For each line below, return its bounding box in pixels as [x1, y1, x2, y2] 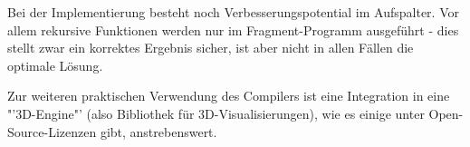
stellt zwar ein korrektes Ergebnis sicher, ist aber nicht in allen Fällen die [7, 38, 414, 57]
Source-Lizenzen [7, 122, 97, 141]
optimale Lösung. [7, 55, 103, 74]
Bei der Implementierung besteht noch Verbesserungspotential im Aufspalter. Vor [7, 3, 459, 21]
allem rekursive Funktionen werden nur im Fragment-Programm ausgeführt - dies [7, 20, 459, 39]
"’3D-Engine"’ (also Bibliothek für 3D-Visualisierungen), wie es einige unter [7, 103, 425, 122]
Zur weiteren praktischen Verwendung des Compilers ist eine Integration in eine [7, 86, 450, 105]
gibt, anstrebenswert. [100, 122, 217, 141]
